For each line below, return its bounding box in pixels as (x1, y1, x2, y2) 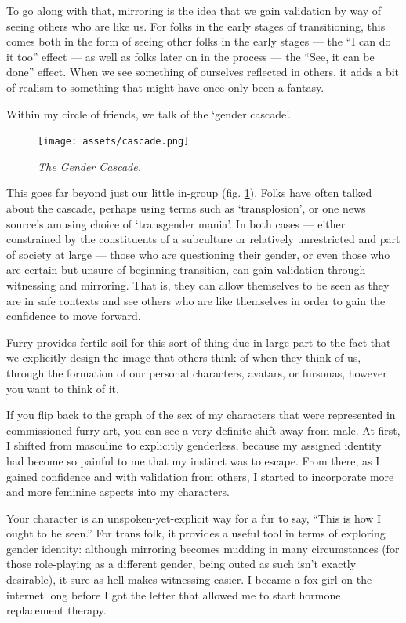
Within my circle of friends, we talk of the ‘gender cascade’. (6, 105, 292, 122)
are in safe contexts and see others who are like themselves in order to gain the (6, 292, 386, 308)
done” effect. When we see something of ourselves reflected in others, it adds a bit (6, 64, 400, 80)
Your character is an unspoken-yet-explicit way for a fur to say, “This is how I (6, 509, 382, 526)
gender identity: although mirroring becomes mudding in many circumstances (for (6, 540, 400, 556)
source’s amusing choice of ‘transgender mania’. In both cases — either (6, 215, 346, 231)
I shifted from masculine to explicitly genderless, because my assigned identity (6, 437, 382, 454)
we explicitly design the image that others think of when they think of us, (6, 349, 361, 366)
